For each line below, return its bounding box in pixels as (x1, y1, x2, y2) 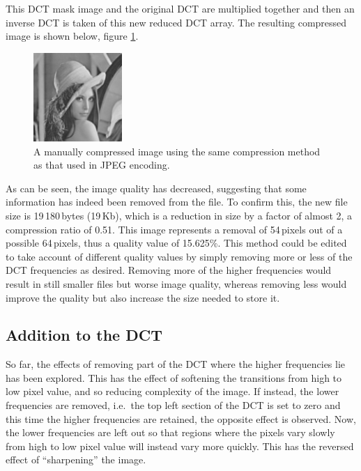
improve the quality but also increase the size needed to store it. (6, 290, 280, 304)
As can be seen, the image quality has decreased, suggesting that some (6, 180, 307, 195)
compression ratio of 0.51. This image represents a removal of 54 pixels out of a (6, 222, 343, 236)
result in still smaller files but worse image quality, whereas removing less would (6, 276, 347, 291)
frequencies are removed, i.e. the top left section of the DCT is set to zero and (6, 398, 341, 412)
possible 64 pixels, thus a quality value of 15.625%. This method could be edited (6, 235, 347, 250)
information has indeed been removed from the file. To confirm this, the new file (6, 194, 348, 209)
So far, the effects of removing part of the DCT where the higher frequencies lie (6, 357, 346, 371)
